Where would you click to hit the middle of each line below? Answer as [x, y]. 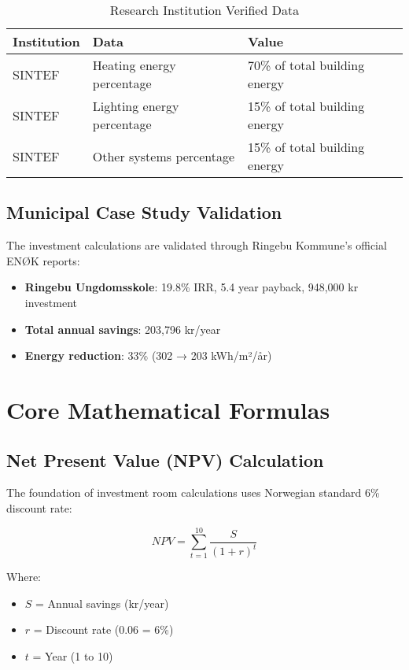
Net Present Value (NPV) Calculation [165, 459]
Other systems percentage [164, 156]
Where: [24, 577]
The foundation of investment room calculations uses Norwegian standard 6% [193, 492]
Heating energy [134, 65]
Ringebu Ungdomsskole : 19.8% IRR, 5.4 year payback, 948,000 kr [192, 287]
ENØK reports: [43, 260]
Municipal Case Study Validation [144, 212]
